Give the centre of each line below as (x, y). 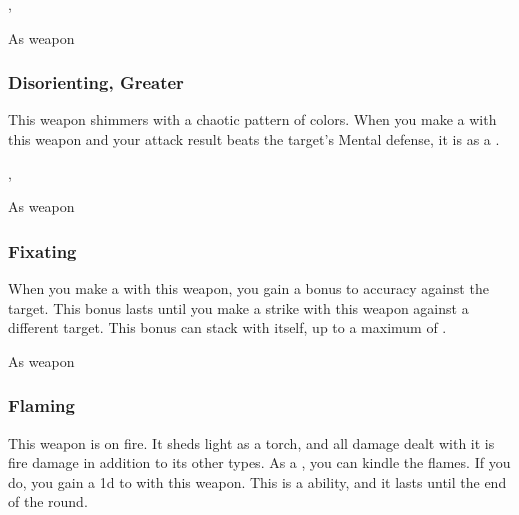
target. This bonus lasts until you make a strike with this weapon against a (238, 307)
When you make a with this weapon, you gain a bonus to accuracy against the (248, 288)
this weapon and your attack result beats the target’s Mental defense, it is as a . (254, 139)
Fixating (42, 250)
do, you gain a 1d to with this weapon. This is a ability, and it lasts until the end (257, 481)
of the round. (48, 501)
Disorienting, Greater (96, 82)
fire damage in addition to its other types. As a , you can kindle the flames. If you (259, 462)
